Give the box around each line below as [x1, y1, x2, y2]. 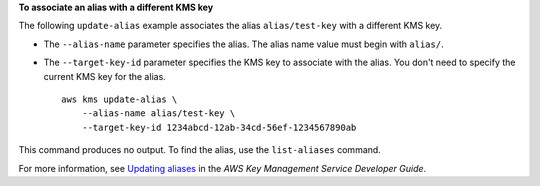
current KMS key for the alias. [43, 70, 167, 82]
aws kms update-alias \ [61, 93, 178, 105]
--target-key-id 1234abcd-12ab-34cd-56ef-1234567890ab [81, 121, 357, 133]
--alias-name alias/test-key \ [81, 108, 236, 119]
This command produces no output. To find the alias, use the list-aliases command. [18, 144, 382, 156]
